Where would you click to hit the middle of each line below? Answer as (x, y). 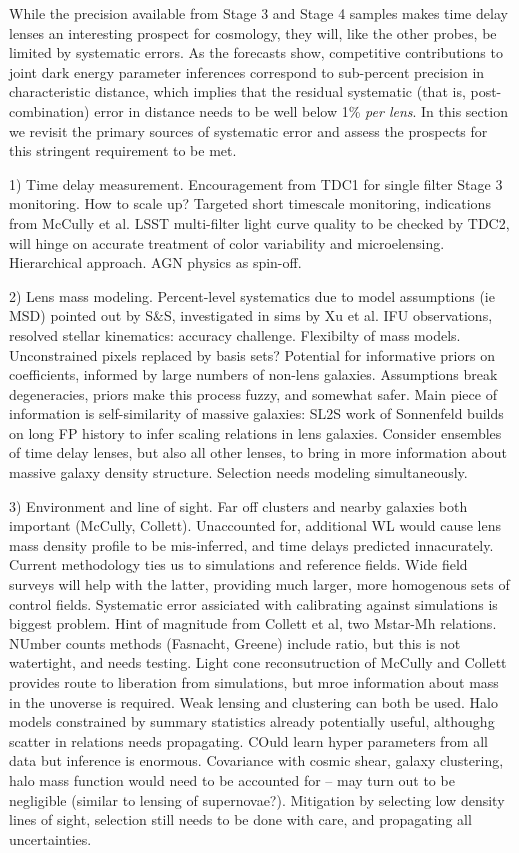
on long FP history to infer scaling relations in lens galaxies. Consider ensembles (255, 432)
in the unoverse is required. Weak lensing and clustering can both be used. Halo (254, 701)
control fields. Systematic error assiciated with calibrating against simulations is (253, 603)
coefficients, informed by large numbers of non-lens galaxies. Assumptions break (253, 374)
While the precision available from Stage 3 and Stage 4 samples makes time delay (258, 13)
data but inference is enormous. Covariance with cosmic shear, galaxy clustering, (256, 760)
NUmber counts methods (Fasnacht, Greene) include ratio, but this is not (235, 642)
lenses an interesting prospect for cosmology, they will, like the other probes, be (253, 32)
